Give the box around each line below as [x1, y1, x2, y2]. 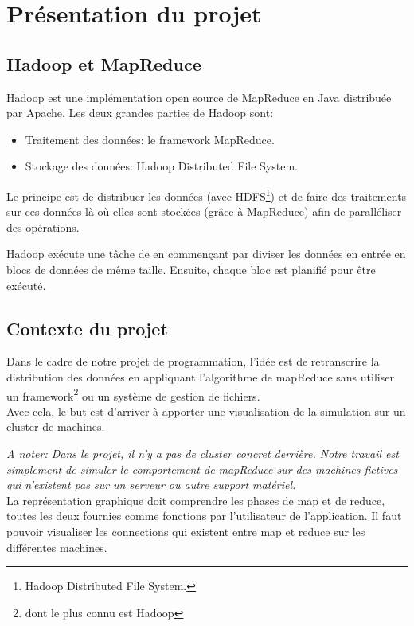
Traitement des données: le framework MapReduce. [25, 131, 275, 147]
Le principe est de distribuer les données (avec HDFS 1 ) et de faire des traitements [6, 185, 407, 204]
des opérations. [6, 218, 80, 235]
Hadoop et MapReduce [6, 51, 201, 76]
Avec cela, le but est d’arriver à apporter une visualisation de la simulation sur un [6, 402, 406, 419]
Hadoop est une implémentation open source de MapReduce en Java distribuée [6, 88, 392, 105]
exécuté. [6, 276, 46, 293]
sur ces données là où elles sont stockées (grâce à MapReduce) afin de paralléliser [6, 203, 402, 220]
